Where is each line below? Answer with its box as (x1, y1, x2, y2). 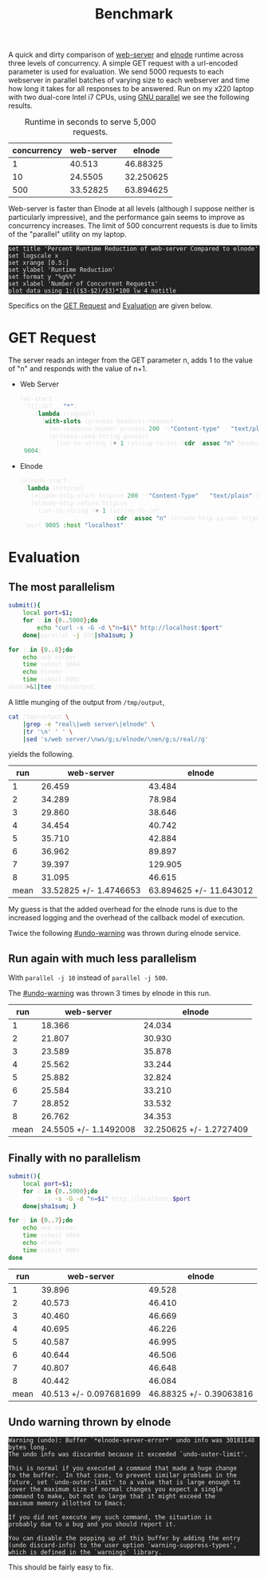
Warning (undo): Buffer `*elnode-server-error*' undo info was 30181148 (8, 1437, 255, 1445)
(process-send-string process (49, 432, 149, 440)
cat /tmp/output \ (8, 713, 69, 721)
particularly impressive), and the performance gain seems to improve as (8, 213, 246, 222)
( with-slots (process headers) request (41, 417, 174, 425)
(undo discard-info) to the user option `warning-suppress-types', (8, 1542, 238, 1550)
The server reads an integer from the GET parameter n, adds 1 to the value (8, 355, 253, 365)
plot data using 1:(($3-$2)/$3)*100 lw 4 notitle (8, 287, 177, 295)
